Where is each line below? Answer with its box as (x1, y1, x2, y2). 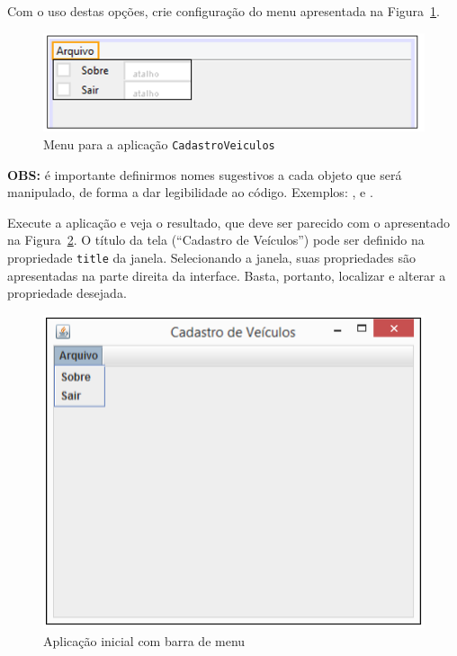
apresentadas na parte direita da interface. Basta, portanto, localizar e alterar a (7, 265, 446, 284)
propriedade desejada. (7, 283, 127, 302)
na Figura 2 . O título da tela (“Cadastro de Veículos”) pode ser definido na (7, 230, 425, 249)
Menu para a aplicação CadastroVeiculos (43, 135, 275, 154)
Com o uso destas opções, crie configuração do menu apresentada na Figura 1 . (7, 2, 440, 20)
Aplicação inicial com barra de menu (43, 631, 246, 650)
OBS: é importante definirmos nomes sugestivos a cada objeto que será (7, 165, 402, 184)
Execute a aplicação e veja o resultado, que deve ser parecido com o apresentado (7, 212, 451, 231)
